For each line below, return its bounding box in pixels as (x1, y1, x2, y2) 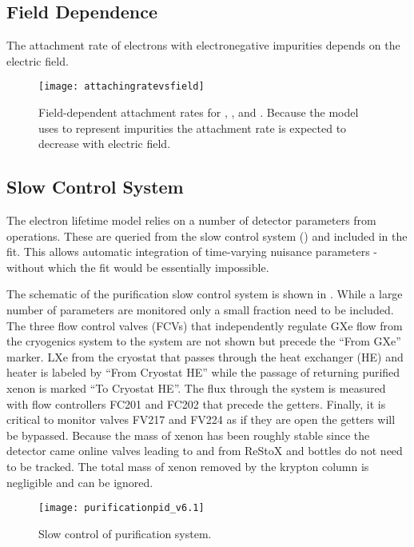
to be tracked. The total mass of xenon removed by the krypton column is (6, 457, 369, 474)
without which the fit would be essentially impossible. (6, 258, 269, 275)
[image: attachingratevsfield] (38, 81, 205, 93)
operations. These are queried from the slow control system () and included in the (6, 227, 408, 244)
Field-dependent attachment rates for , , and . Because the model (38, 104, 359, 121)
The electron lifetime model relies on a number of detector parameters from (6, 212, 376, 229)
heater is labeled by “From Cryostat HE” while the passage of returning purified (6, 364, 400, 381)
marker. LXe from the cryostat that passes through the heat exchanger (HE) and (6, 348, 404, 365)
